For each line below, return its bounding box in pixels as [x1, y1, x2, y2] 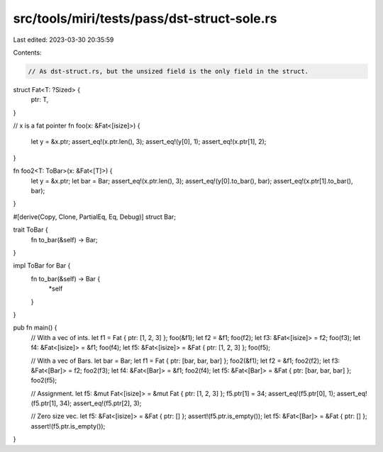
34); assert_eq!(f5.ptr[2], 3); [59, 399, 142, 407]
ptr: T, [30, 96, 49, 104]
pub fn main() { [13, 323, 57, 332]
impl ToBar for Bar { [13, 261, 71, 270]
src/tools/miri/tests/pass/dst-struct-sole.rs [13, 11, 277, 26]
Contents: [13, 48, 42, 57]
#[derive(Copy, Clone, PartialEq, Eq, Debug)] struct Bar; [13, 213, 177, 221]
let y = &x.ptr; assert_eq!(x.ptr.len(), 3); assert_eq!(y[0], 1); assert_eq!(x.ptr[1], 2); [30, 137, 267, 146]
